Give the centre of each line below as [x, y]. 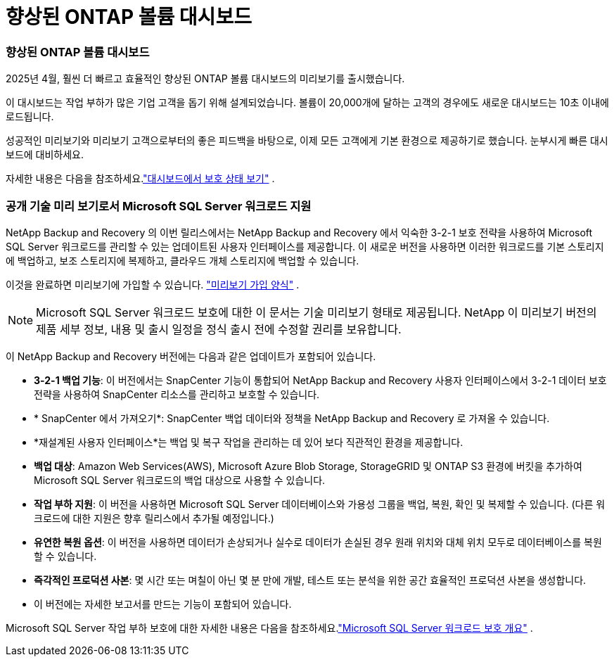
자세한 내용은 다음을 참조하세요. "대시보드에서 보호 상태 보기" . [140, 179]
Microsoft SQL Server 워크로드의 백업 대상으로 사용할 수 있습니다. [180, 480]
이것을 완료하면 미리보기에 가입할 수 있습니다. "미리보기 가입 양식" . [153, 284]
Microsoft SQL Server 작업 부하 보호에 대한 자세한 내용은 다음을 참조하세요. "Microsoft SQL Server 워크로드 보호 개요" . [269, 628]
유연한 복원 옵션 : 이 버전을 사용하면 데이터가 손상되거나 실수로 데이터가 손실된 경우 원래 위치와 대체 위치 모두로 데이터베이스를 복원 [318, 542]
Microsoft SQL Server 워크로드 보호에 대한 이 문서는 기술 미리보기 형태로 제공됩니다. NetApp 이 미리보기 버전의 [316, 312]
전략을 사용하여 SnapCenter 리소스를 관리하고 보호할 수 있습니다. [177, 394]
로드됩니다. [30, 117]
